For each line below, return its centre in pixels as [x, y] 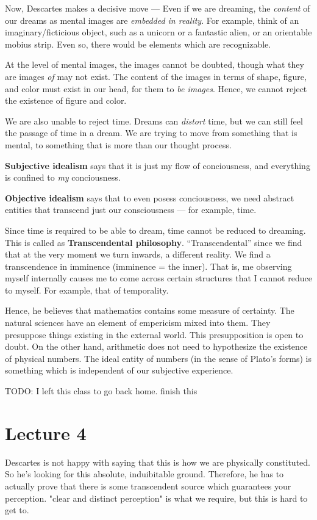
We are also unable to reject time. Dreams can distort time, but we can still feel [154, 121]
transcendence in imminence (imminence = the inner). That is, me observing [148, 266]
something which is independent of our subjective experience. [119, 370]
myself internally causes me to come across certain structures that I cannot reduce [158, 278]
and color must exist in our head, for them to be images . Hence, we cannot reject [156, 88]
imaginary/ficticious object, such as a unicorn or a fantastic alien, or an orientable [158, 32]
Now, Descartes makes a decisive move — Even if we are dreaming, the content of [158, 8]
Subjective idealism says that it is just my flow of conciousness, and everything [158, 165]
